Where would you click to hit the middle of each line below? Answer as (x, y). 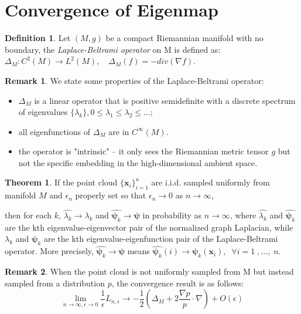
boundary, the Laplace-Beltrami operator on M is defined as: (113, 49)
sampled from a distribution (55, 283)
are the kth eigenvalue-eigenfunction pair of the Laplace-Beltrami (161, 239)
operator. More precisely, (49, 251)
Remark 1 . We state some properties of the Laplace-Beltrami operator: (134, 80)
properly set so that (111, 195)
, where (243, 215)
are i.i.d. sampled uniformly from (211, 182)
